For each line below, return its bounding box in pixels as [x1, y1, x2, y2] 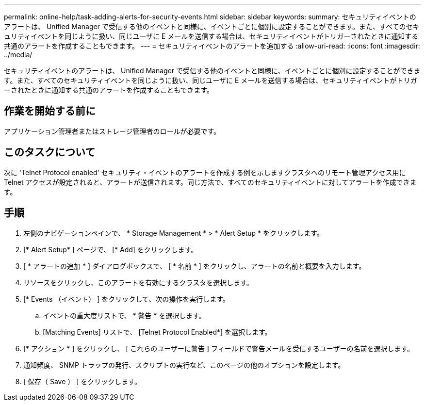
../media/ [4, 50, 33, 59]
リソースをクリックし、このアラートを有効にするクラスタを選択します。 [23, 278, 253, 287]
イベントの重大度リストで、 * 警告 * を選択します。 [43, 311, 206, 320]
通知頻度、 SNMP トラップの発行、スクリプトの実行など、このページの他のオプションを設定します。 [23, 360, 345, 369]
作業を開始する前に [4, 105, 96, 117]
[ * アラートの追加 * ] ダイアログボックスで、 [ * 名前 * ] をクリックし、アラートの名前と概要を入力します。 [23, 261, 366, 270]
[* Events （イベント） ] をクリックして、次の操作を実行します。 [23, 294, 229, 303]
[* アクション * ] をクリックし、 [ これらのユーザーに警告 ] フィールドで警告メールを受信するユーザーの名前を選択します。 [23, 344, 414, 353]
